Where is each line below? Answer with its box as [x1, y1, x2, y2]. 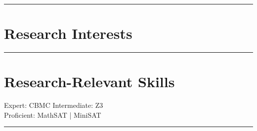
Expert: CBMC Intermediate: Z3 [4, 100, 103, 110]
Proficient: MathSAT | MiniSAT [4, 109, 101, 120]
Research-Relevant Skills [4, 71, 175, 92]
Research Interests [4, 23, 132, 43]
